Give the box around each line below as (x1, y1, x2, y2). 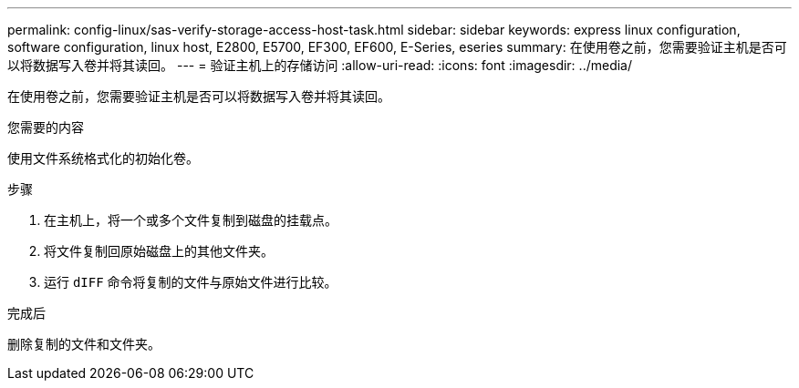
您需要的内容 (7, 119, 84, 135)
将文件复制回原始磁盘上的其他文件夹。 (44, 243, 274, 259)
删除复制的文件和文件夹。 (7, 336, 161, 352)
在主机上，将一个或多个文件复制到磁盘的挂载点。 (44, 212, 337, 228)
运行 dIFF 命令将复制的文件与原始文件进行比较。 (44, 274, 337, 290)
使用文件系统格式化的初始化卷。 (7, 150, 199, 166)
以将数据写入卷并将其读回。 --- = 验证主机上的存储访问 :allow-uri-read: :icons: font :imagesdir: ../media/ (7, 57, 633, 73)
